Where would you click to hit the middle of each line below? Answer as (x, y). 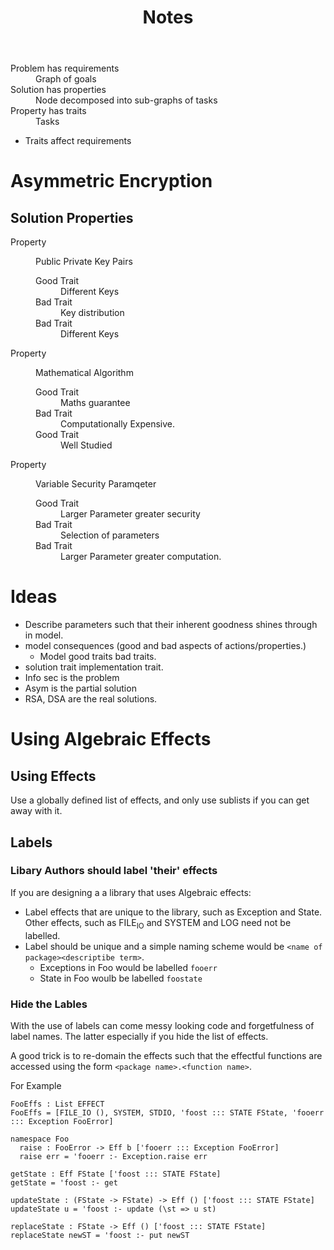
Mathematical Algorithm (84, 373)
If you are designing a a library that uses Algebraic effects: (131, 892)
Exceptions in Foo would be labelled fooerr (128, 967)
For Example (36, 1085)
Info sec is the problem (72, 678)
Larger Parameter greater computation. (141, 557)
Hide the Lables (49, 1004)
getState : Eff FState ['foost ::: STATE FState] (116, 1174)
